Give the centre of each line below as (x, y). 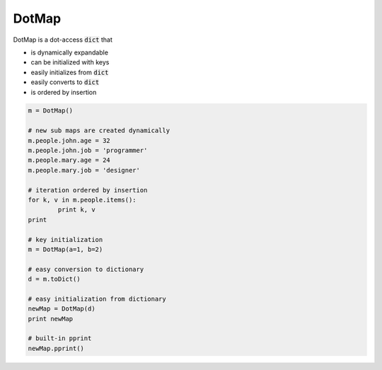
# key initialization (65, 239)
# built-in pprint (60, 339)
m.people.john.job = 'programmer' (88, 151)
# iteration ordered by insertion (88, 190)
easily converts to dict (65, 82)
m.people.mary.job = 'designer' (84, 170)
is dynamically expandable (70, 52)
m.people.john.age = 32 (69, 140)
